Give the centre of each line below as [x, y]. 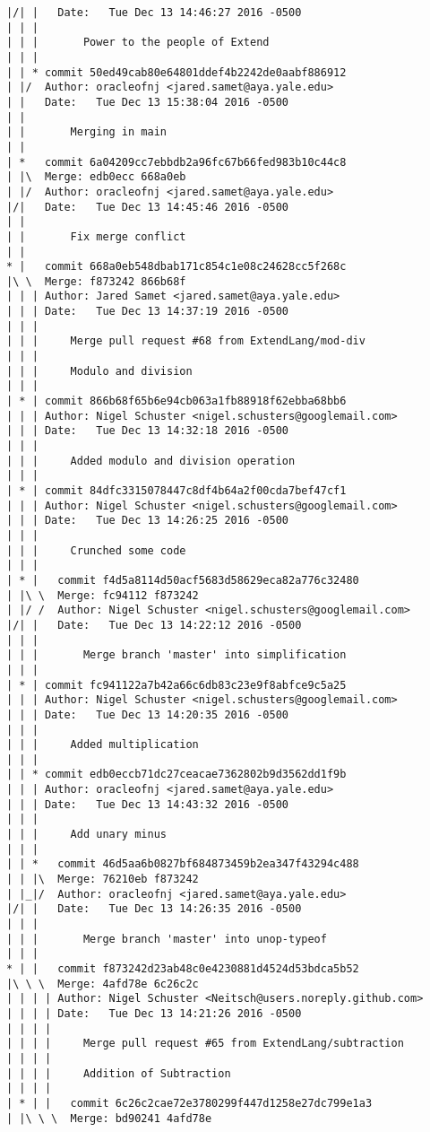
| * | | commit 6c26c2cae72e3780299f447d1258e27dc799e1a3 [189, 1103]
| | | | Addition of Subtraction [119, 1073]
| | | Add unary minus [86, 835]
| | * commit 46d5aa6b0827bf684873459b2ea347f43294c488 [183, 864]
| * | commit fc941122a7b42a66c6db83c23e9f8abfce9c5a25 [176, 685]
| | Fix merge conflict [96, 236]
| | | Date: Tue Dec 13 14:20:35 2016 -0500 [147, 714]
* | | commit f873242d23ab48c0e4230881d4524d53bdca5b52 [183, 969]
